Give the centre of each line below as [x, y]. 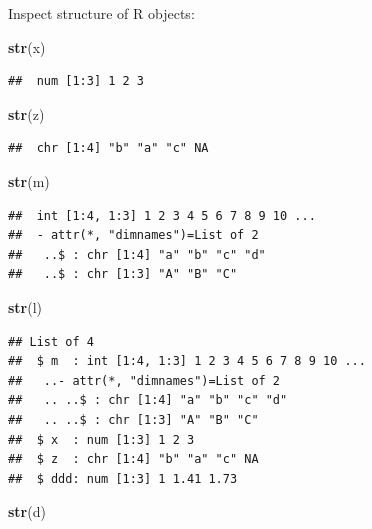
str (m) [29, 180]
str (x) [27, 46]
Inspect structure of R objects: [101, 13]
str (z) [26, 113]
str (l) [25, 306]
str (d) [27, 511]
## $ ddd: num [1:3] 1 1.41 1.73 [123, 478]
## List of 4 [51, 341]
